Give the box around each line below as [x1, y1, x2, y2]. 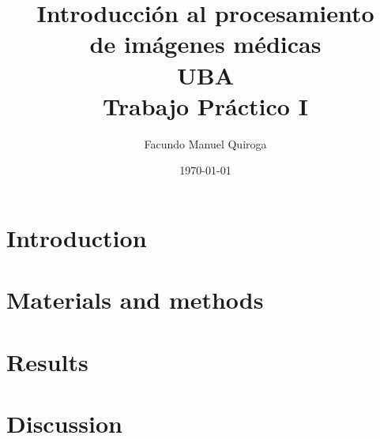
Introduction [6, 221, 147, 253]
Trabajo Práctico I [103, 89, 308, 122]
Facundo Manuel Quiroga [144, 135, 267, 152]
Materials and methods [6, 283, 264, 316]
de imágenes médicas [89, 28, 322, 60]
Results [6, 345, 88, 377]
